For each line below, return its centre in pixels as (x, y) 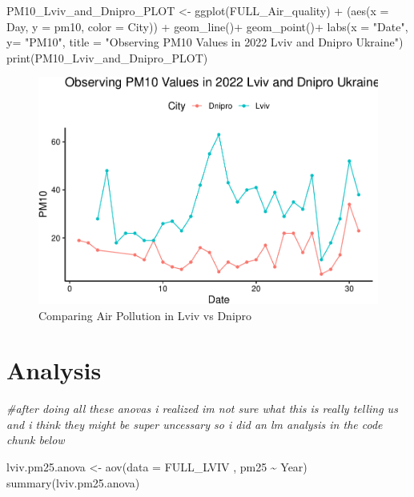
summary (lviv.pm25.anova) (73, 482)
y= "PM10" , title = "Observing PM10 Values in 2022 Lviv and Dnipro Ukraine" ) (205, 42)
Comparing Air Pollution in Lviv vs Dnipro (145, 315)
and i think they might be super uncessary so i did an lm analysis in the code (195, 424)
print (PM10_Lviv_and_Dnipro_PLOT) (107, 57)
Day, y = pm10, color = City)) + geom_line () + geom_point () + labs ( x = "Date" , (207, 26)
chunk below (36, 440)
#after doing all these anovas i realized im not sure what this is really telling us (202, 409)
